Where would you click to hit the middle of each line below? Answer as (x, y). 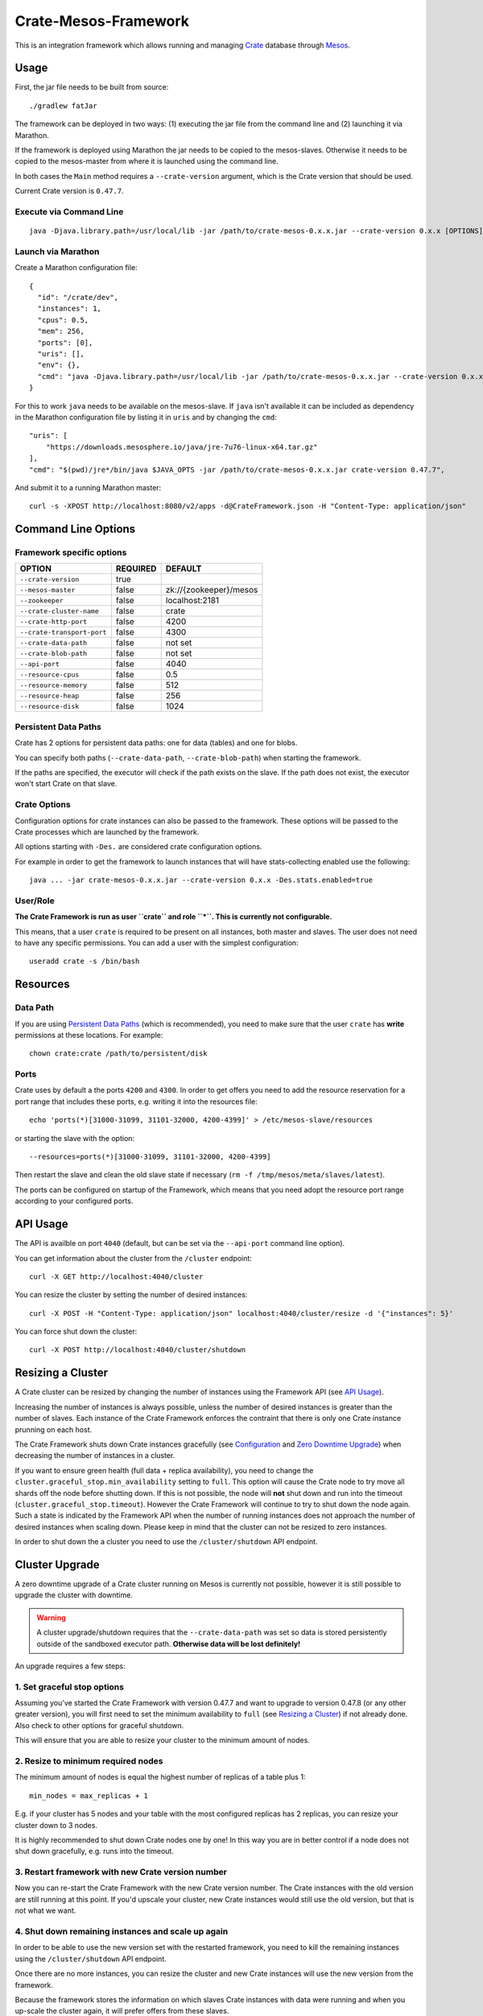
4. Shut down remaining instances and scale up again (122, 1931)
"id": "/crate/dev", (78, 298)
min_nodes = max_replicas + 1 (89, 1795)
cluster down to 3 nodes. (56, 1825)
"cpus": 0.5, (63, 320)
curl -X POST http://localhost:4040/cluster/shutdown (137, 1350)
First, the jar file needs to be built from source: (92, 87)
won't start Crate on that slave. (66, 784)
